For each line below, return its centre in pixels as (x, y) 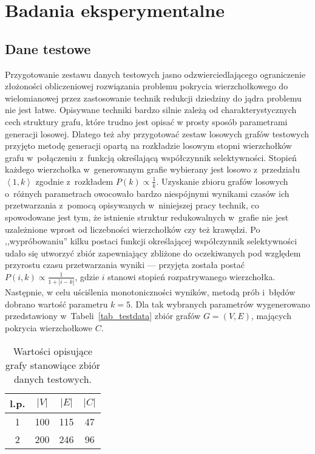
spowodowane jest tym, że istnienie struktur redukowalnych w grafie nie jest (147, 217)
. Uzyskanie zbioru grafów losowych (222, 181)
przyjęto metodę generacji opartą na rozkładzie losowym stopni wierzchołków (148, 146)
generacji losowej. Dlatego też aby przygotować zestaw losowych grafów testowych (157, 133)
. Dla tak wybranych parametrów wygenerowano (220, 304)
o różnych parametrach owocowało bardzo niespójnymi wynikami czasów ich (147, 193)
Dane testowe (48, 48)
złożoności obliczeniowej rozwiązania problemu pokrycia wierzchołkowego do (147, 86)
